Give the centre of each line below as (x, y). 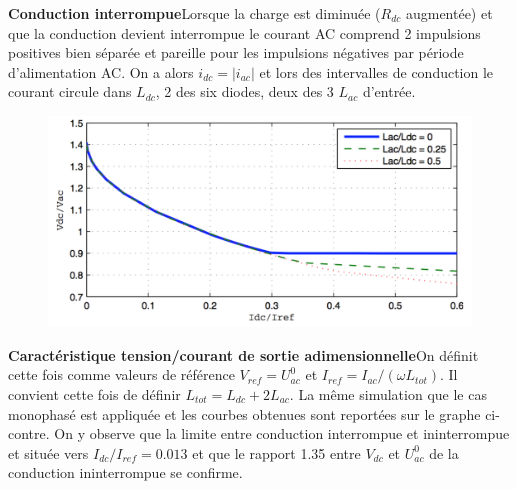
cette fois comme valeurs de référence (121, 374)
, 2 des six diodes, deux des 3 (244, 91)
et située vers (48, 452)
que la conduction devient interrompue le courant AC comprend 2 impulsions (244, 32)
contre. (29, 433)
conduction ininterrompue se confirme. (125, 472)
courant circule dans (70, 91)
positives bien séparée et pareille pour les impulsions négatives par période (236, 52)
